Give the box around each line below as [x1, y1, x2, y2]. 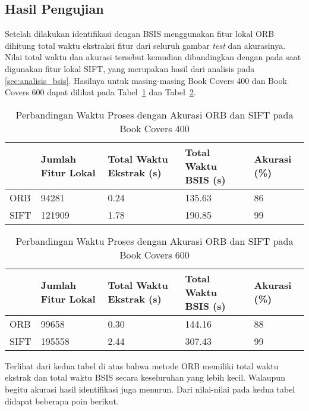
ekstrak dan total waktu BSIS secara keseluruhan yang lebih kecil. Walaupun [5, 371, 285, 384]
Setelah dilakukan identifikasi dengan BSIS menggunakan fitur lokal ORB [5, 27, 275, 40]
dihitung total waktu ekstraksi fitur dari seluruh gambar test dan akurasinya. [5, 39, 286, 51]
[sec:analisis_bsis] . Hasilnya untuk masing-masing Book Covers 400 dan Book [5, 74, 287, 86]
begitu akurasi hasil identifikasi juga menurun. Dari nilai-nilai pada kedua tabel [5, 382, 295, 395]
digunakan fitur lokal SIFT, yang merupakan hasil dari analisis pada [5, 62, 255, 74]
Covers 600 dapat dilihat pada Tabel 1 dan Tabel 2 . [5, 86, 196, 98]
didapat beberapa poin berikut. [5, 394, 119, 407]
